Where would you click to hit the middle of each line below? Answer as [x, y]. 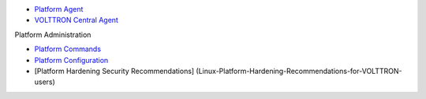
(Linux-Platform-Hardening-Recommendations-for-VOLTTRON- [299, 71]
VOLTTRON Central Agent [76, 20]
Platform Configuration [71, 60]
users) [45, 82]
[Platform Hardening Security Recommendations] [114, 71]
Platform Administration [53, 35]
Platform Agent [59, 9]
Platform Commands [68, 49]
